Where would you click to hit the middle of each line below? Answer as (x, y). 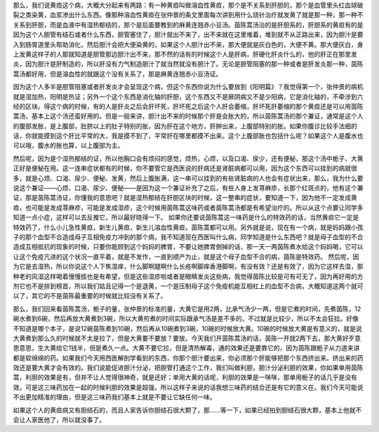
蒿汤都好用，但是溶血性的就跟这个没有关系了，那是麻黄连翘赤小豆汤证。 (118, 74)
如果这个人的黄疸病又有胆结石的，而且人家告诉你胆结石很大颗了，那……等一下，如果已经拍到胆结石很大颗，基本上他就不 (187, 410)
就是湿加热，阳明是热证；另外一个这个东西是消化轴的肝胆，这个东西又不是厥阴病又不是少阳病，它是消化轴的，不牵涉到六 (188, 96)
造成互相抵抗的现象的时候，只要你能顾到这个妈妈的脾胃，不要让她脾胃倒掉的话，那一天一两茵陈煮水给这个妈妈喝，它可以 (188, 247)
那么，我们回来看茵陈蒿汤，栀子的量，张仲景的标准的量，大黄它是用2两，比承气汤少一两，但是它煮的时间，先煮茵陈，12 (187, 309)
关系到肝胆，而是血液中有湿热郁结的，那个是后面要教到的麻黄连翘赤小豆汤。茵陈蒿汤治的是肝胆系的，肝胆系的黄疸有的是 (188, 25)
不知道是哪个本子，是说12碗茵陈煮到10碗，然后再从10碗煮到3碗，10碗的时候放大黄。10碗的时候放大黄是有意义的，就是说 (187, 328)
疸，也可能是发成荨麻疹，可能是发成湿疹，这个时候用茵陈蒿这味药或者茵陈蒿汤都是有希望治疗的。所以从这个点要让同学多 (188, 208)
